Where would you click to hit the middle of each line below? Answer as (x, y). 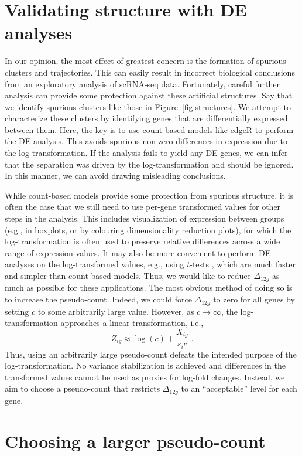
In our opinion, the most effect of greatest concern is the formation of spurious (145, 61)
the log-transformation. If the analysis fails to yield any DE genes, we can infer (146, 153)
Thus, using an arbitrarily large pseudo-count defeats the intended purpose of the (151, 354)
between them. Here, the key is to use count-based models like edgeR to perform (149, 129)
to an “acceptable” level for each (239, 388)
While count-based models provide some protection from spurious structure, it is (149, 195)
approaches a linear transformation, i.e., (132, 323)
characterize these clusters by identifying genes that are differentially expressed (146, 118)
